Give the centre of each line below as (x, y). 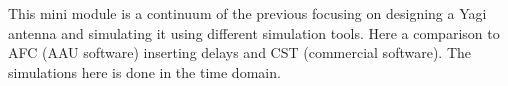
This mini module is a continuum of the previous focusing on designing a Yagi (247, 13)
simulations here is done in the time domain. (144, 71)
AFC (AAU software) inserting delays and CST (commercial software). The (239, 52)
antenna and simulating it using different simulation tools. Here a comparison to (254, 32)
